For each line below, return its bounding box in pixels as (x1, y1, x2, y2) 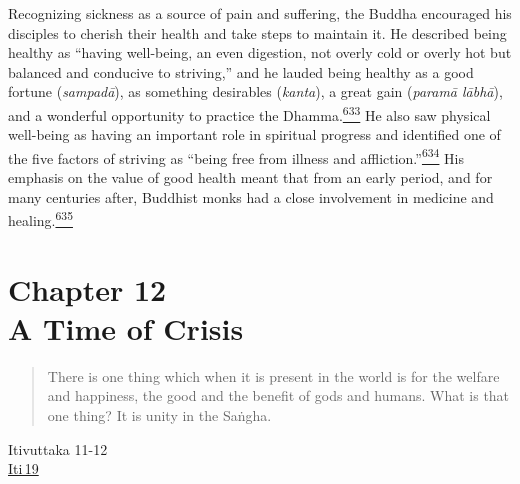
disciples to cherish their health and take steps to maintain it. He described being (8, 22, 507, 43)
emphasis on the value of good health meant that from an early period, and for (8, 167, 493, 188)
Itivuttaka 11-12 (8, 438, 108, 459)
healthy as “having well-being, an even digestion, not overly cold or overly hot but (8, 42, 512, 63)
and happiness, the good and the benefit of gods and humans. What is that (47, 385, 510, 406)
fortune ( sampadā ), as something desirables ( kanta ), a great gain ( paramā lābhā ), (8, 81, 503, 102)
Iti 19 (8, 458, 39, 479)
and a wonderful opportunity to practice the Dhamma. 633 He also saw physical (8, 101, 491, 125)
